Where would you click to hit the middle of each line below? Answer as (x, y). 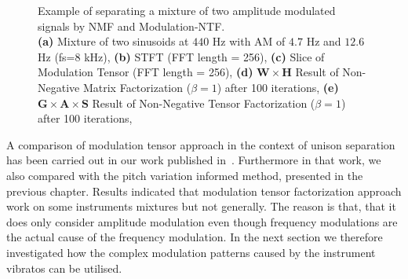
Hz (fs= (56, 56)
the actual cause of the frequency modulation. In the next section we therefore (195, 237)
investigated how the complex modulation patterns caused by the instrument (191, 252)
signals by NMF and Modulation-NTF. (131, 26)
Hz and (324, 41)
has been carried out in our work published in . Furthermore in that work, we (194, 160)
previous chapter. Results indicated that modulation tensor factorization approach (204, 191)
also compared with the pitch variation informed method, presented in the (185, 175)
